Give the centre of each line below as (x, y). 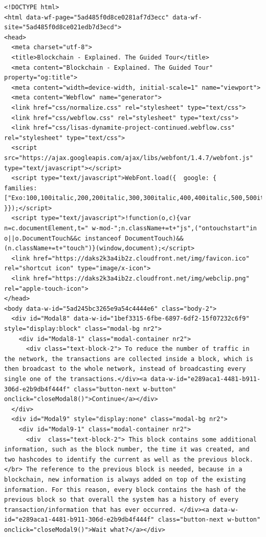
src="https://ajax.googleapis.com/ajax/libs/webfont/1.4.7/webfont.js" (129, 158)
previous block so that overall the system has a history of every (121, 500)
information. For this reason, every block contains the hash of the (125, 490)
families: (21, 188)
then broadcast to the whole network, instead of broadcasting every (125, 369)
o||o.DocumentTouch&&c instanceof (63, 238)
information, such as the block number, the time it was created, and (127, 450)
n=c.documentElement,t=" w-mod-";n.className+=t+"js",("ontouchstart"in (130, 228)
